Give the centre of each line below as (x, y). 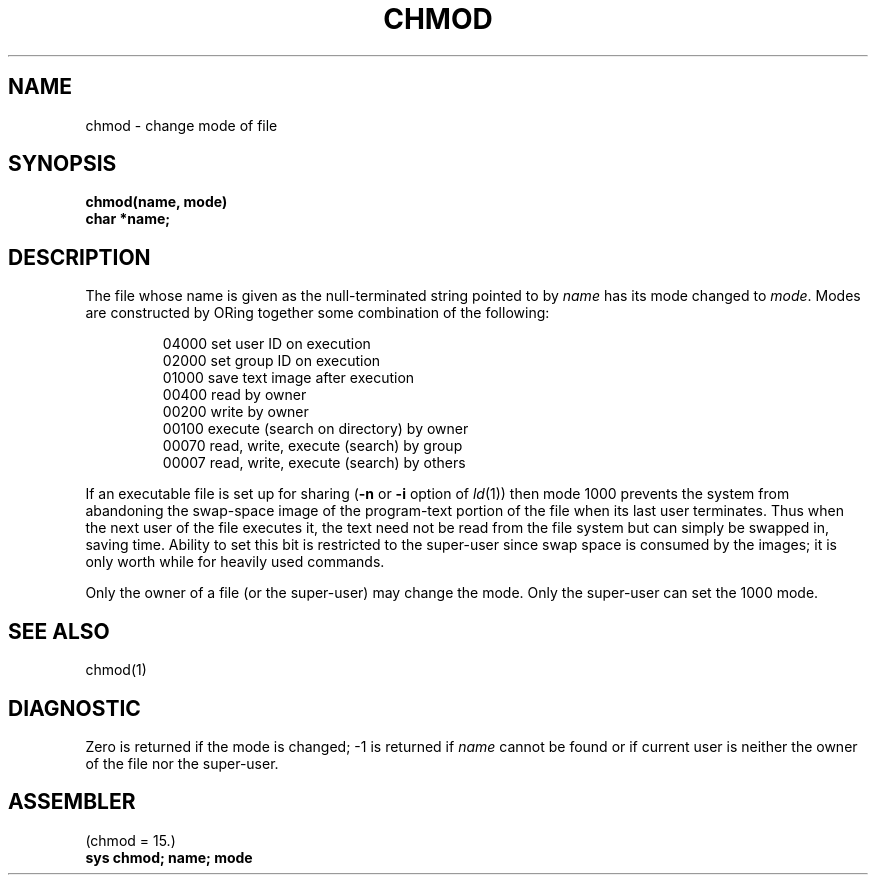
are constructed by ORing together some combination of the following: (317, 313)
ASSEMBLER (72, 802)
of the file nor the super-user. (182, 763)
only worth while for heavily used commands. (235, 562)
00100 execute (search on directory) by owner (315, 429)
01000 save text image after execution (288, 378)
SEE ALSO (59, 631)
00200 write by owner (235, 412)
